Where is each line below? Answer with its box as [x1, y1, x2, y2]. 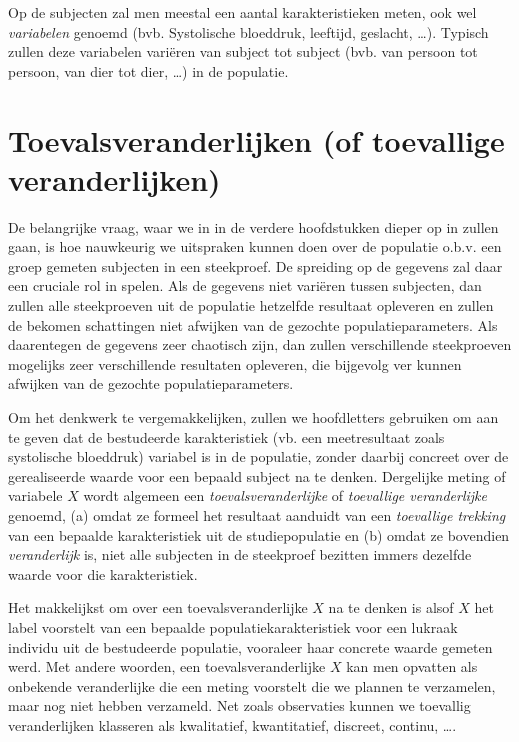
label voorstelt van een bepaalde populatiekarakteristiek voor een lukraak [8, 616, 458, 637]
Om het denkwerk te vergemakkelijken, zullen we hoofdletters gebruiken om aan [8, 407, 499, 428]
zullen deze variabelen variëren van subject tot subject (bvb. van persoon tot [8, 41, 478, 62]
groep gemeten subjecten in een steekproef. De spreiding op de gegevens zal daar [8, 255, 503, 276]
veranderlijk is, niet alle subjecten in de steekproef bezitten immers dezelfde [8, 544, 472, 565]
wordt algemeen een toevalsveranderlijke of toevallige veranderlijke [83, 485, 487, 506]
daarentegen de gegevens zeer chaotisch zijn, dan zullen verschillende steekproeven [8, 334, 512, 355]
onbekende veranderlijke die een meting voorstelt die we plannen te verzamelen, [8, 675, 496, 696]
